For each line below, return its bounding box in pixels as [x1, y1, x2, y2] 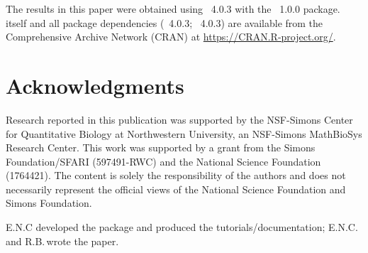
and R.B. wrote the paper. [6, 233, 119, 248]
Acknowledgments [6, 70, 184, 99]
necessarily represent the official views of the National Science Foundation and [6, 181, 346, 196]
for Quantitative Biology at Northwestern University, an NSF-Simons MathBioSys [6, 126, 362, 141]
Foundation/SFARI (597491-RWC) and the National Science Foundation [6, 154, 321, 168]
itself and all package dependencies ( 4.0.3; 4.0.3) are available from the [6, 15, 323, 30]
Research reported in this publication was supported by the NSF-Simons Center [6, 112, 353, 126]
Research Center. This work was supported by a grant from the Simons [6, 140, 316, 155]
